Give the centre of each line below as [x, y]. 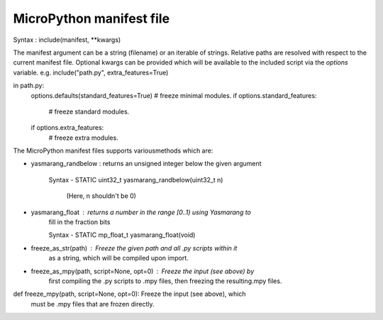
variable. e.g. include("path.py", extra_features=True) [91, 72]
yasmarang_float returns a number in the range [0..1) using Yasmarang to [141, 212]
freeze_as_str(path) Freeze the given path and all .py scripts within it [134, 248]
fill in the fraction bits [79, 222]
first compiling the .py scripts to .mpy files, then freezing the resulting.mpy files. [165, 281]
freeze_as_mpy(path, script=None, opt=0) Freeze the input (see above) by [143, 271]
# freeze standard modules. [89, 111]
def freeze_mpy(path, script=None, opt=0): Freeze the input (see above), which [129, 294]
